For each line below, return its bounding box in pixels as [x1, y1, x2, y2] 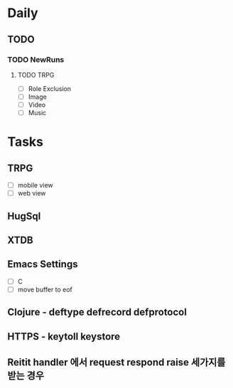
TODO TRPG [17, 70, 55, 79]
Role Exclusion [28, 84, 72, 93]
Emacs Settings [7, 258, 78, 271]
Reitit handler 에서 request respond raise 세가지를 [7, 357, 226, 369]
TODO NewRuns [7, 55, 65, 65]
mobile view [17, 181, 53, 190]
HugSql [7, 210, 41, 222]
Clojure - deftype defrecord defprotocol [7, 306, 187, 318]
